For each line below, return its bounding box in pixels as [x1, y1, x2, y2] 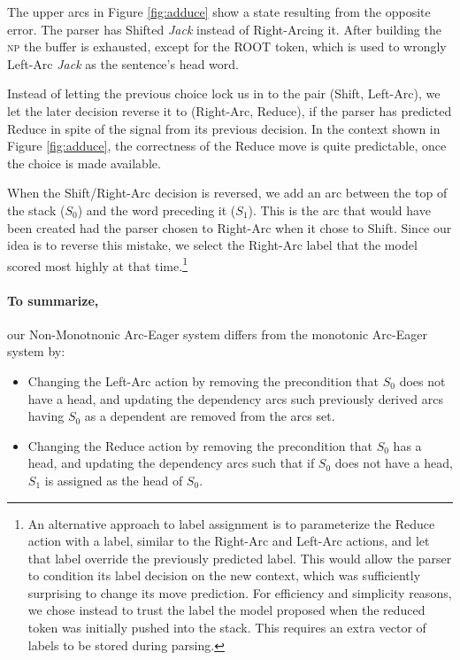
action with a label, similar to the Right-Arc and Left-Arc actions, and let [27, 532, 430, 550]
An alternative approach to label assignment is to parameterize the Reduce [27, 514, 435, 532]
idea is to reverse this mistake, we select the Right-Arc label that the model [7, 236, 418, 254]
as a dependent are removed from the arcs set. [84, 407, 335, 425]
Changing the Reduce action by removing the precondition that [27, 436, 372, 454]
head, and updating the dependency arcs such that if [27, 454, 315, 472]
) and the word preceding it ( [77, 200, 236, 219]
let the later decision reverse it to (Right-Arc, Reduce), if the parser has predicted [7, 101, 452, 120]
